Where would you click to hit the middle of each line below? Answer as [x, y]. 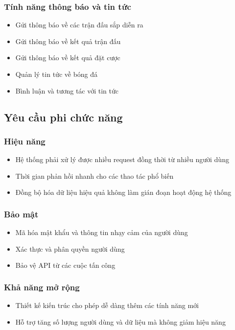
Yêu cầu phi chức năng [63, 117]
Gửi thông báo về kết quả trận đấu [68, 41]
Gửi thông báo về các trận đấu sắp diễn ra [79, 25]
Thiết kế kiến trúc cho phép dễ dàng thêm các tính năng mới [107, 305]
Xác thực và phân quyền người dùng [70, 248]
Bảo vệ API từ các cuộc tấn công [65, 265]
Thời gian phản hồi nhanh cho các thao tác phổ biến [94, 176]
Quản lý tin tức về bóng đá [57, 74]
